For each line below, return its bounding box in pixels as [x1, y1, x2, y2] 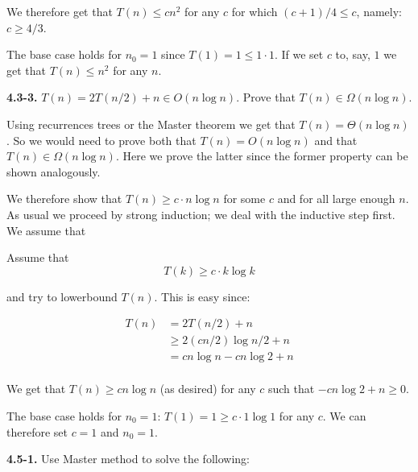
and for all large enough [277, 190, 395, 207]
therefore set [6, 423, 68, 440]
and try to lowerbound [6, 288, 118, 304]
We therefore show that [6, 190, 122, 207]
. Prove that [236, 89, 296, 106]
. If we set [274, 46, 324, 63]
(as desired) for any [159, 380, 256, 397]
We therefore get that [6, 3, 113, 19]
